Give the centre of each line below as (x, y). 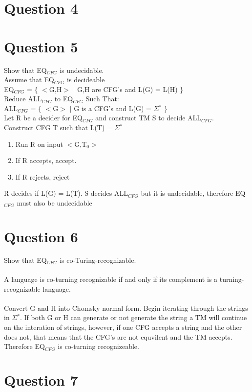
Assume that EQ (29, 80)
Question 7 (41, 380)
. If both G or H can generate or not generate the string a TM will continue (133, 317)
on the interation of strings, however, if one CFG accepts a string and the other (123, 327)
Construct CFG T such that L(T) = (58, 127)
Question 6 (41, 236)
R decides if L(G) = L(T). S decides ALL (66, 193)
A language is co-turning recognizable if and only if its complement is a (111, 279)
